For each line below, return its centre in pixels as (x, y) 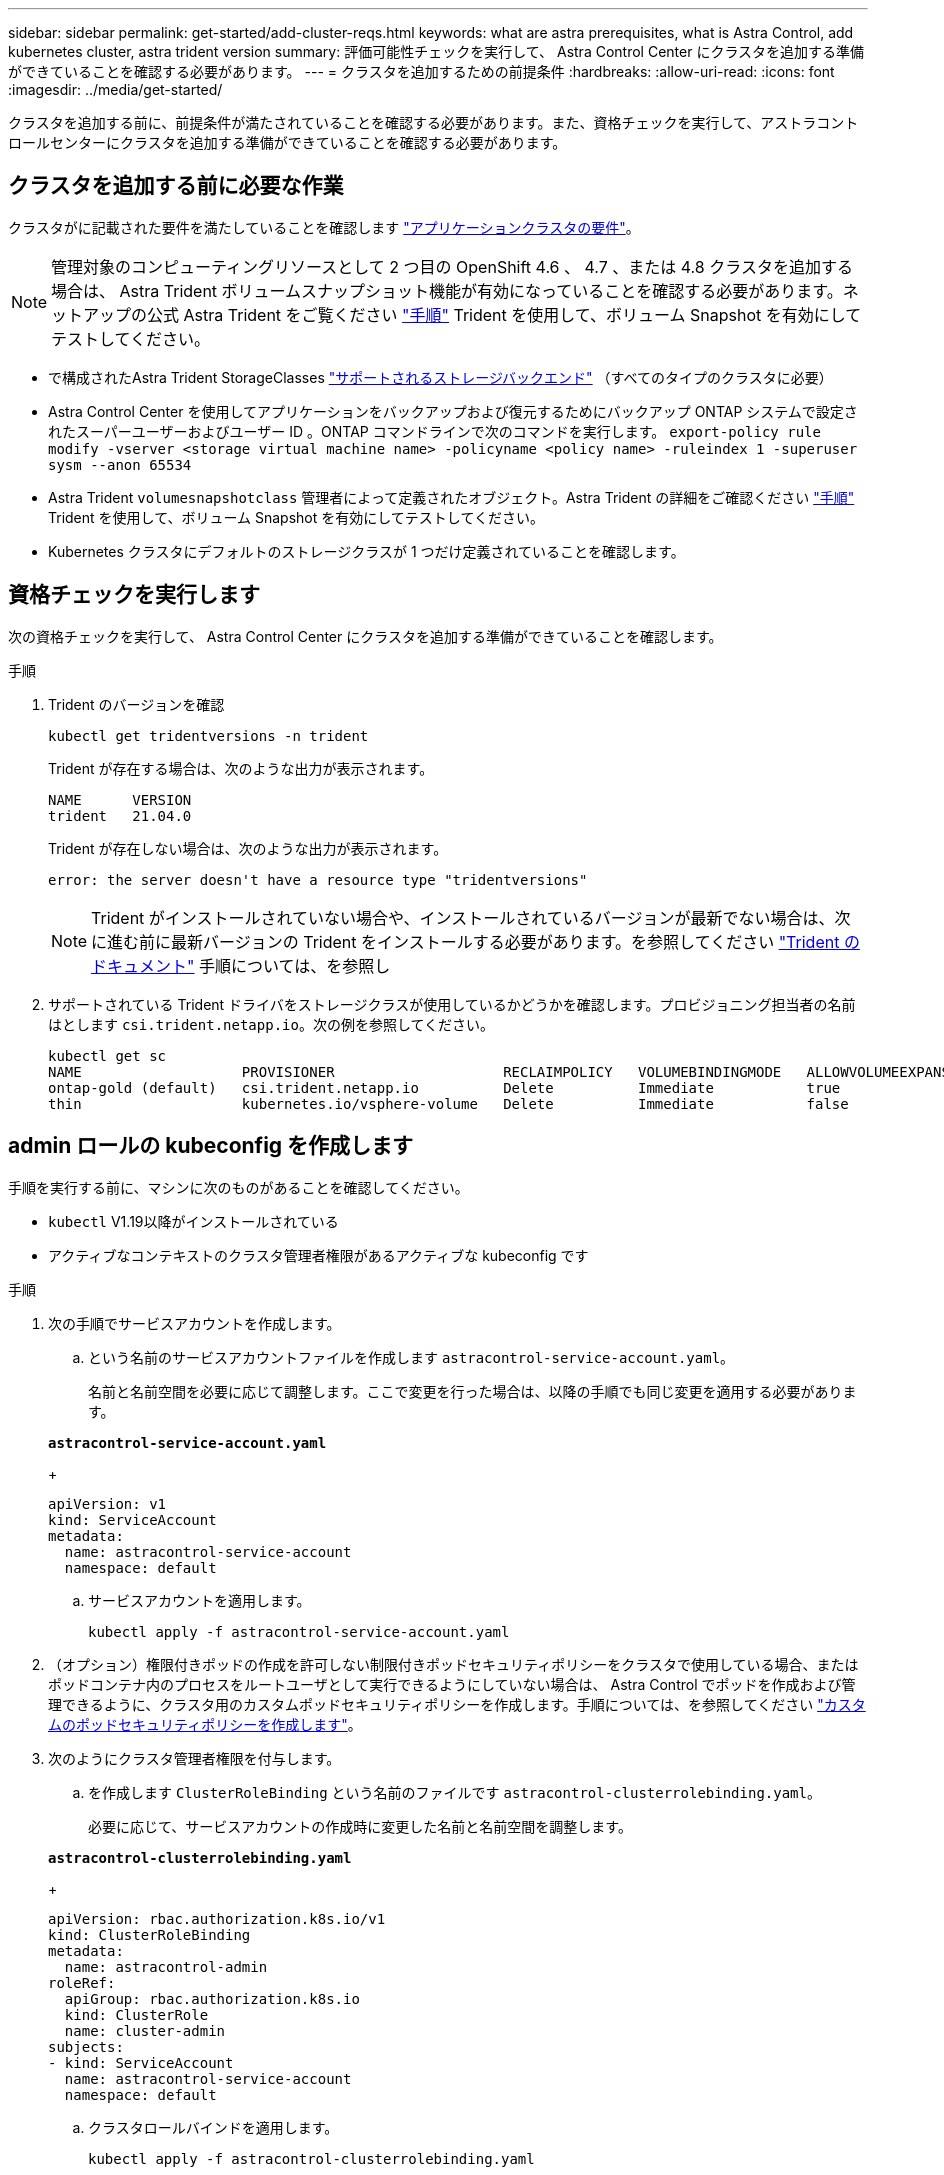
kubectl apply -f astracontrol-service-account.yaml (299, 1631)
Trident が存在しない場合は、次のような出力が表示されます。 (248, 848)
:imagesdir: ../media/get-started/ (115, 89)
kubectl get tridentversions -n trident (208, 735)
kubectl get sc (107, 1055)
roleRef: (82, 1982)
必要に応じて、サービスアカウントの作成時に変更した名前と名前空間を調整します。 (360, 1826)
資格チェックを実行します (134, 595)
